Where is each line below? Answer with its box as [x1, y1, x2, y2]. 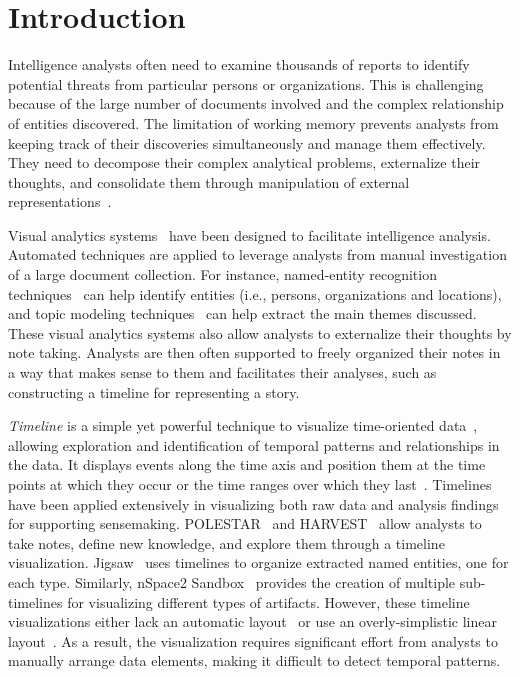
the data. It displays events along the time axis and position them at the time [8, 454, 486, 475]
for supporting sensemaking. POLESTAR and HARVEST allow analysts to [8, 513, 482, 534]
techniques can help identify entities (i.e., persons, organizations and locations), [8, 283, 502, 304]
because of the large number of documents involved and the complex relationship [8, 93, 504, 114]
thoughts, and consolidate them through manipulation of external [8, 171, 410, 192]
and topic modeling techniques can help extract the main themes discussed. [8, 303, 477, 324]
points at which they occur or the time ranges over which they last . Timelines [8, 474, 492, 494]
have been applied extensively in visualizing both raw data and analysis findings [8, 493, 499, 514]
